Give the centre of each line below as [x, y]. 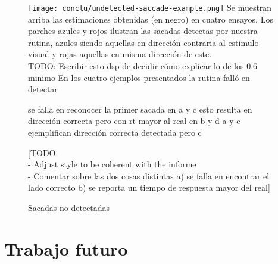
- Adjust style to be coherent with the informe [112, 164]
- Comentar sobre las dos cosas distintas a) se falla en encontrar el [149, 176]
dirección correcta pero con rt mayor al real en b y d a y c [134, 121]
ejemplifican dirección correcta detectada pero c [115, 132]
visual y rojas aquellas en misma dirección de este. [120, 54]
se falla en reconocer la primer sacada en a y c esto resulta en [140, 109]
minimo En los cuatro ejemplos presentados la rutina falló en [139, 77]
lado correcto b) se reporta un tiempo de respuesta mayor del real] [149, 187]
